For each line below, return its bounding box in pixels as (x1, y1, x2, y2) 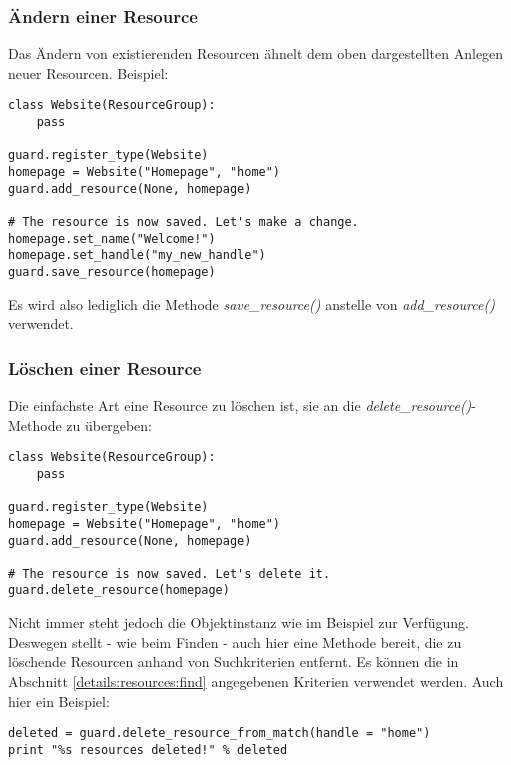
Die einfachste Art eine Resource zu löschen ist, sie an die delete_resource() (8, 395, 472, 416)
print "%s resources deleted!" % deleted (8, 742, 288, 757)
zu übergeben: (66, 414, 152, 435)
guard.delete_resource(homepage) (8, 583, 230, 598)
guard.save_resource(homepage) (8, 264, 216, 279)
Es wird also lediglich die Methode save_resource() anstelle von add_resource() (8, 293, 495, 314)
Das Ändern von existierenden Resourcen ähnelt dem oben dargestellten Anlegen (8, 43, 504, 64)
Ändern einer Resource (8, 3, 198, 28)
